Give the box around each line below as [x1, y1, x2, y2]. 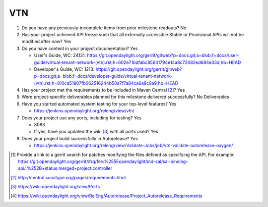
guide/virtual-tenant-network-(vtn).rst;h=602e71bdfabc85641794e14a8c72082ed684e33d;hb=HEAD [34, 59, 241, 65]
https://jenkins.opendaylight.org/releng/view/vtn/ [34, 108, 135, 114]
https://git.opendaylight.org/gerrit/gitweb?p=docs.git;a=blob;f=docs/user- [87, 52, 239, 58]
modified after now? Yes [21, 39, 71, 45]
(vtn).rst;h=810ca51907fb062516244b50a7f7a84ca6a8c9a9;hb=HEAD [34, 80, 179, 86]
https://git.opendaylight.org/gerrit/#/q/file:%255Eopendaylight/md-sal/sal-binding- [18, 158, 188, 164]
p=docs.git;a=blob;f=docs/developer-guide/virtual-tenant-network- [34, 73, 173, 79]
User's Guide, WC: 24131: [34, 52, 86, 58]
